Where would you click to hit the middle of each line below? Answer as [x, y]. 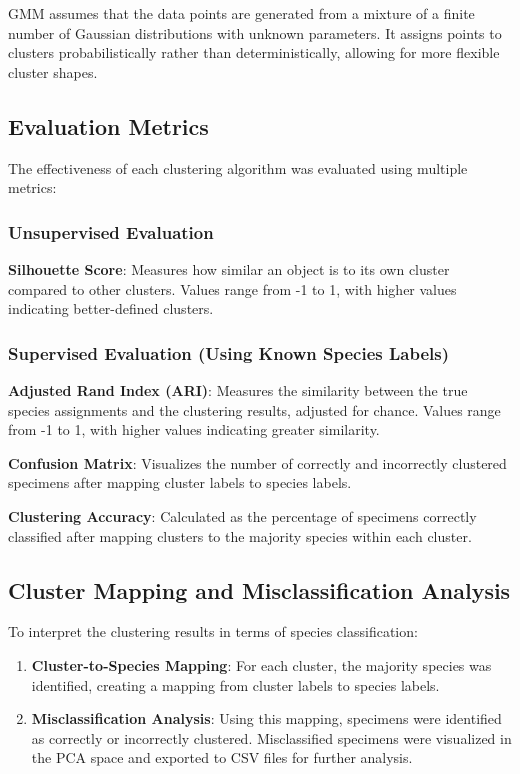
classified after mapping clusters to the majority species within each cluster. [240, 535]
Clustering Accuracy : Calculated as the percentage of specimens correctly [242, 515]
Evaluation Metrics [108, 125]
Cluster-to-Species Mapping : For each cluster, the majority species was [261, 664]
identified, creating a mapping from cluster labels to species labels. [235, 684]
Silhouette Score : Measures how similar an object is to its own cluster [229, 268]
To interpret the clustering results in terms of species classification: [213, 631]
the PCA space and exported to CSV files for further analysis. [222, 757]
